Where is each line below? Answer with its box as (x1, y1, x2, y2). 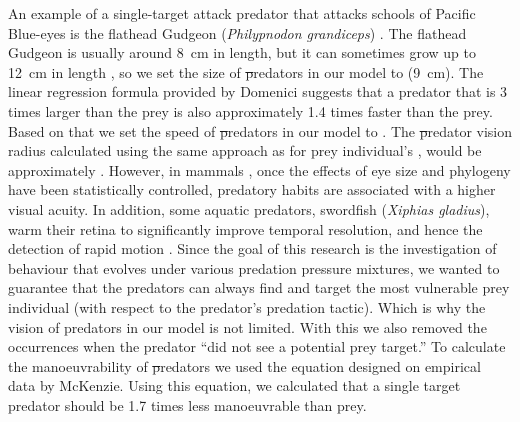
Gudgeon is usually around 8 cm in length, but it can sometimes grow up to (8, 42, 476, 63)
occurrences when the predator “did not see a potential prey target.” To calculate (8, 336, 506, 357)
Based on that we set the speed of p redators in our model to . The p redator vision (8, 120, 513, 141)
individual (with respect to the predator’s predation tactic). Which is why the (8, 296, 486, 317)
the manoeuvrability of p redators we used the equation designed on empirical (8, 355, 481, 376)
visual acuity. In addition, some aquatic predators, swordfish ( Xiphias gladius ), (8, 198, 490, 219)
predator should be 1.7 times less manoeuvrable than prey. (8, 394, 367, 415)
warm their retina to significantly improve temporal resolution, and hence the (8, 218, 483, 239)
